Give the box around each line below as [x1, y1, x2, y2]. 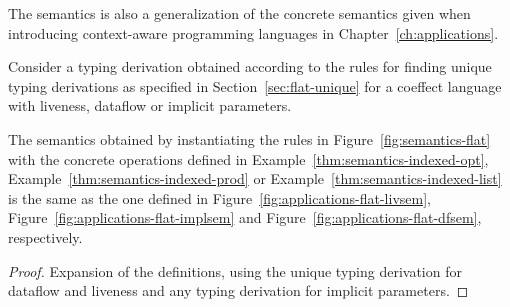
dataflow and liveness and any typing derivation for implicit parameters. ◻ [8, 280, 469, 301]
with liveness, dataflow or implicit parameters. [8, 95, 292, 116]
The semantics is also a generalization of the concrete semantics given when [8, 3, 471, 23]
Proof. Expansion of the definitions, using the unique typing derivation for [8, 260, 462, 281]
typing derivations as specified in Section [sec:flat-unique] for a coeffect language [8, 75, 502, 96]
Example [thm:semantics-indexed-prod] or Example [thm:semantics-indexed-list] [8, 168, 502, 189]
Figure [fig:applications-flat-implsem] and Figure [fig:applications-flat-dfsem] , [8, 207, 482, 228]
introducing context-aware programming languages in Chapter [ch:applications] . [8, 22, 499, 43]
